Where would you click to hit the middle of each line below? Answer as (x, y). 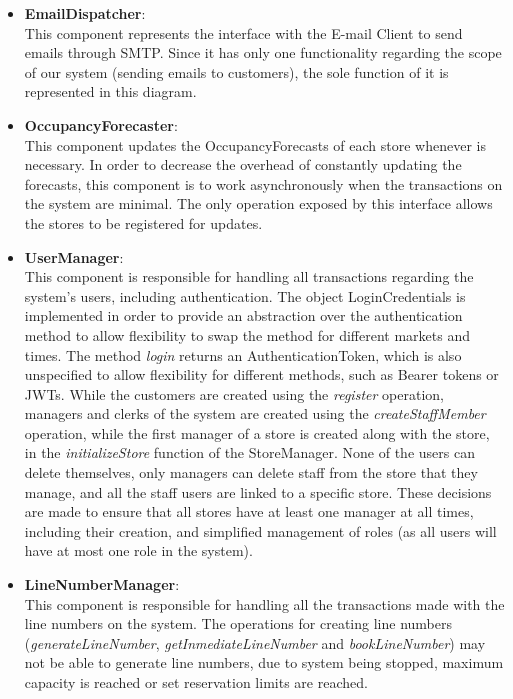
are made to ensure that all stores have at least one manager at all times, (249, 511)
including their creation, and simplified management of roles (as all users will (260, 530)
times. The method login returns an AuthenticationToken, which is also (243, 354)
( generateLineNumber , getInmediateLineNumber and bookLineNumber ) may (255, 642)
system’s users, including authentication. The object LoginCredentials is (245, 295)
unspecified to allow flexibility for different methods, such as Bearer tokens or (261, 374)
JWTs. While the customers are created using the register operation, (234, 393)
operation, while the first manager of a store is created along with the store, (257, 432)
